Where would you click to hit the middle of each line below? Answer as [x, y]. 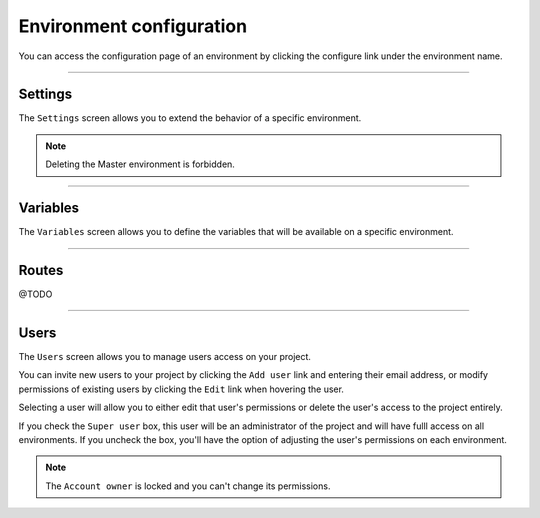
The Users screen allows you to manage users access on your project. [165, 356]
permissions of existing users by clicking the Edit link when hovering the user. [181, 389]
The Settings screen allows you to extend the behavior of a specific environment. [190, 118]
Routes [41, 270]
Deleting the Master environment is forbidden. [140, 164]
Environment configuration [133, 26]
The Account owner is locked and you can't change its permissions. [188, 486]
